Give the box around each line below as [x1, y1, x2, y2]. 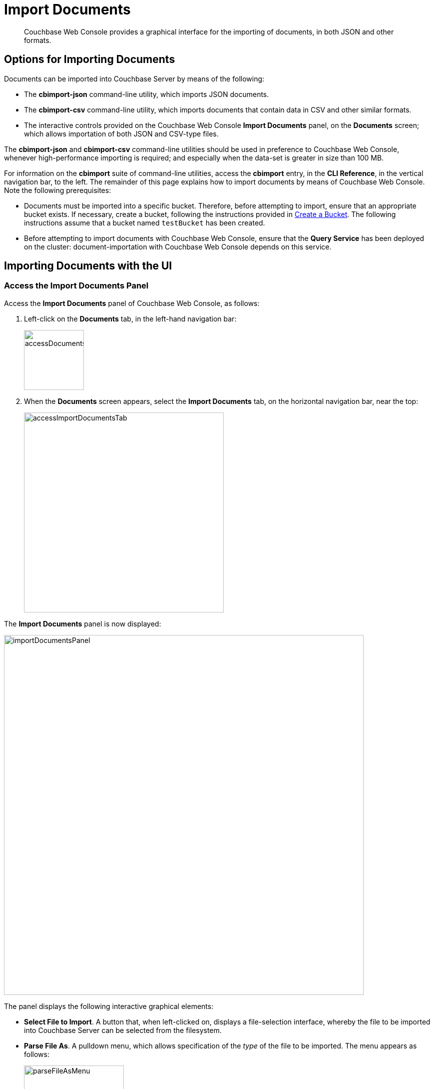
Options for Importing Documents [4, 53, 175, 66]
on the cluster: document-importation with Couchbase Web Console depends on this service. [24, 242, 332, 251]
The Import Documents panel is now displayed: [4, 619, 161, 628]
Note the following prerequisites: [4, 185, 111, 194]
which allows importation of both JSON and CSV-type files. [24, 129, 219, 138]
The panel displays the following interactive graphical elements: [4, 1001, 214, 1010]
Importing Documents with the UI [4, 259, 172, 272]
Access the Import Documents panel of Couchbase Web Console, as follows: [4, 298, 260, 307]
